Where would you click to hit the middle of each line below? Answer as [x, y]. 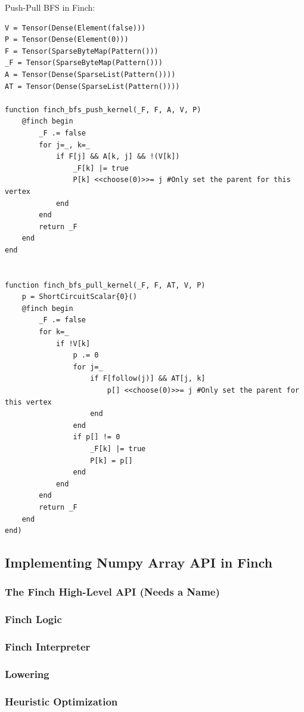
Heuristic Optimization [61, 701]
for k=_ [54, 332]
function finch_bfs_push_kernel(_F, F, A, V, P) [103, 110]
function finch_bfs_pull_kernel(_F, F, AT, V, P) [105, 285]
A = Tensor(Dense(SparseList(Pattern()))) [90, 74]
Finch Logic [33, 619]
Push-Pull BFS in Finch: [50, 7]
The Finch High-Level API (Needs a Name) [112, 592]
